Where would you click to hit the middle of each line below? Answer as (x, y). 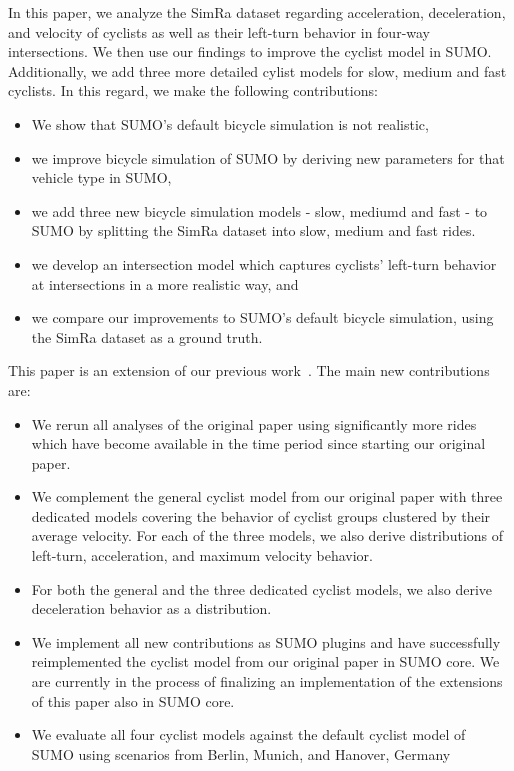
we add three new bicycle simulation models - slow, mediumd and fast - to (259, 210)
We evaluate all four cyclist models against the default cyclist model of (248, 734)
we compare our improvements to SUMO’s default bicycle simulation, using (262, 317)
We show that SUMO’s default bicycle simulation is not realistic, (230, 123)
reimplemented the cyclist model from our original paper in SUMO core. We (265, 661)
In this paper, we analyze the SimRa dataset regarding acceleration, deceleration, (257, 12)
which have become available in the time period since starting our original (258, 443)
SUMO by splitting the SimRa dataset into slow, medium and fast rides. (253, 230)
